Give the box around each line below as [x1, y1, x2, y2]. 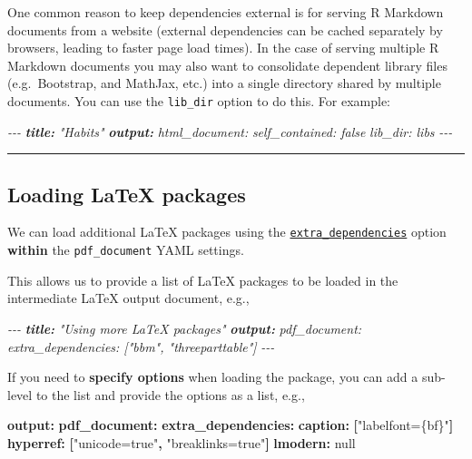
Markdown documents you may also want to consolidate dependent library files [7, 55, 447, 74]
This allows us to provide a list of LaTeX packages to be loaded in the [7, 270, 398, 289]
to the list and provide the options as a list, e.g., [35, 385, 305, 404]
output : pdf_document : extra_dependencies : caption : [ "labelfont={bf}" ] [7, 415, 454, 435]
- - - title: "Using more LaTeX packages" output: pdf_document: [7, 318, 362, 337]
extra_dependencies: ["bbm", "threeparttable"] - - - [7, 337, 275, 356]
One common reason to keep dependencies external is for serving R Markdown [7, 3, 444, 21]
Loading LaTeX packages [7, 180, 246, 208]
